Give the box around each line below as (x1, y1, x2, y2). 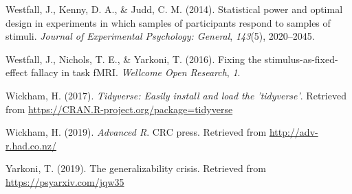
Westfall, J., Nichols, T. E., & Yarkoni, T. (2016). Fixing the (5, 51, 262, 66)
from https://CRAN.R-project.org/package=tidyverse (5, 101, 233, 116)
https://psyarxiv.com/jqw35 (5, 174, 124, 189)
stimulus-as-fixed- (264, 51, 338, 66)
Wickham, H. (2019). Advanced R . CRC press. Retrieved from (5, 125, 267, 139)
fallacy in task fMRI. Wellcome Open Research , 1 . (30, 65, 241, 80)
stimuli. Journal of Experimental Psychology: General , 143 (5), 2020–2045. (5, 29, 315, 43)
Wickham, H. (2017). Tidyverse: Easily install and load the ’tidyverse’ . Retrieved (5, 88, 346, 102)
